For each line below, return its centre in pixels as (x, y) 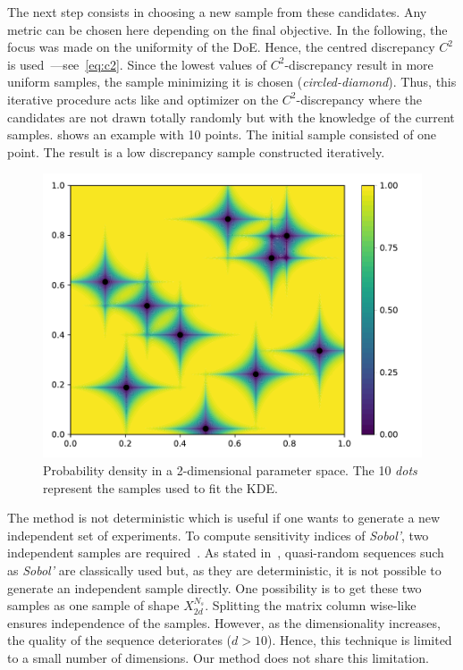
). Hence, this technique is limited (360, 640)
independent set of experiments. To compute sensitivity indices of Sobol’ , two (218, 535)
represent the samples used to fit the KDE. (160, 487)
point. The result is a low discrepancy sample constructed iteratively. (196, 151)
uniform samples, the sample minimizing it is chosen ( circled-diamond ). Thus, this (232, 82)
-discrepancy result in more (359, 64)
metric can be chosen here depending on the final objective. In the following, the (227, 29)
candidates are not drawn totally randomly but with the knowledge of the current (231, 117)
